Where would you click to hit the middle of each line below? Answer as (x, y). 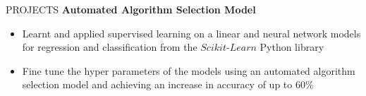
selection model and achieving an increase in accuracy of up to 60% (168, 84)
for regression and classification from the (110, 47)
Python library (292, 47)
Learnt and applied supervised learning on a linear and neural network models (191, 33)
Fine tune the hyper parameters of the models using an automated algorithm (189, 70)
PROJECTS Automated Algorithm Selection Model (131, 9)
